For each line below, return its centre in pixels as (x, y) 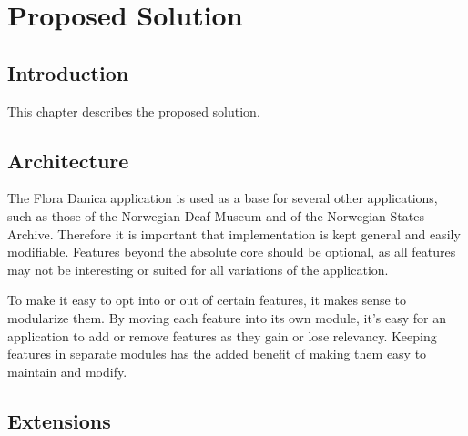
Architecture (68, 160)
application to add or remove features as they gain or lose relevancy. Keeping (222, 335)
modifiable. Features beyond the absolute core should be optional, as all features (232, 252)
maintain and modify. (67, 371)
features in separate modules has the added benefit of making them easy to (217, 354)
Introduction (68, 72)
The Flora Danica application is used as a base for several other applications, (223, 198)
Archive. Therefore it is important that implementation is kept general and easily (234, 233)
